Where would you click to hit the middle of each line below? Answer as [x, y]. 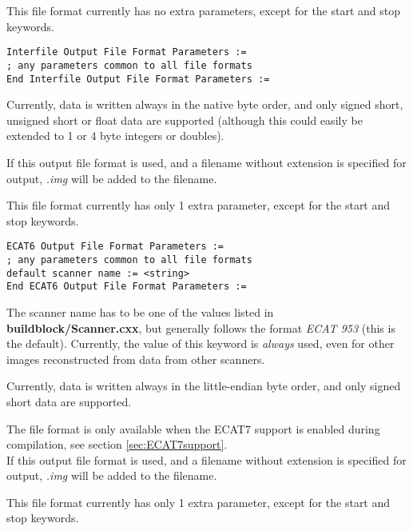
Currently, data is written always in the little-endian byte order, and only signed [204, 386]
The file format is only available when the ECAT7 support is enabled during [193, 428]
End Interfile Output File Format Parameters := [138, 79]
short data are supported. [69, 401]
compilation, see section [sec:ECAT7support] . [117, 444]
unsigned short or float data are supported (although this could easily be [185, 120]
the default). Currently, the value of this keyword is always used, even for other [201, 343]
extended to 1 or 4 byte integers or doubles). [115, 136]
